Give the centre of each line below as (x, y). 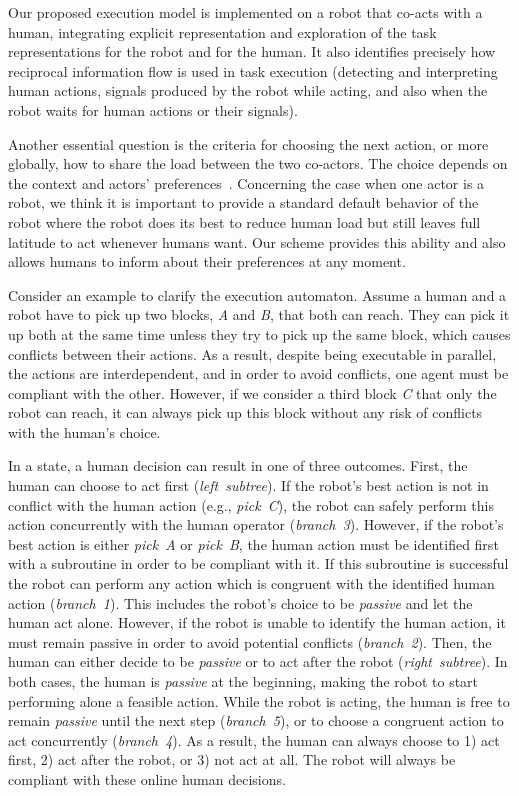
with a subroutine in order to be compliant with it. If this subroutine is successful (258, 563)
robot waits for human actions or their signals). (153, 109)
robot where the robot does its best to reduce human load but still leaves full (244, 221)
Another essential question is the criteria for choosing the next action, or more (248, 143)
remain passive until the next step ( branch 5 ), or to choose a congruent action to (256, 720)
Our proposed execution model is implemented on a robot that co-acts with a (245, 12)
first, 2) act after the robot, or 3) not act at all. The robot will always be (232, 759)
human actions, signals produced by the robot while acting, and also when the (248, 90)
